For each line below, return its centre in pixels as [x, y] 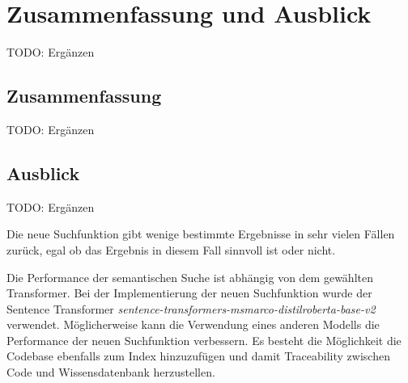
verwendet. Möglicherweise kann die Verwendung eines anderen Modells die [193, 324]
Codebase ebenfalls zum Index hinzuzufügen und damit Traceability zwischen [198, 356]
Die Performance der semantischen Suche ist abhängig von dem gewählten [190, 277]
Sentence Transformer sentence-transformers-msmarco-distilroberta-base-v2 [191, 308]
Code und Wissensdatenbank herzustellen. [111, 372]
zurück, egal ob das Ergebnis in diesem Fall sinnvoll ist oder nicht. [171, 249]
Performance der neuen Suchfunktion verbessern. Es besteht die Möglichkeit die [204, 340]
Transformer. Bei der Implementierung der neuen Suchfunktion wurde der [189, 293]
